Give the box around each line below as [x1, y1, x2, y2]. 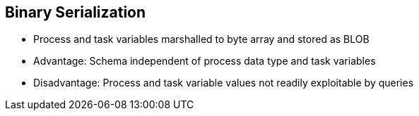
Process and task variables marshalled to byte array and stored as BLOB [33, 33, 370, 46]
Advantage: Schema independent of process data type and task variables [33, 55, 376, 67]
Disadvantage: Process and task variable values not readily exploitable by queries [33, 77, 414, 89]
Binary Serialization [5, 4, 146, 21]
